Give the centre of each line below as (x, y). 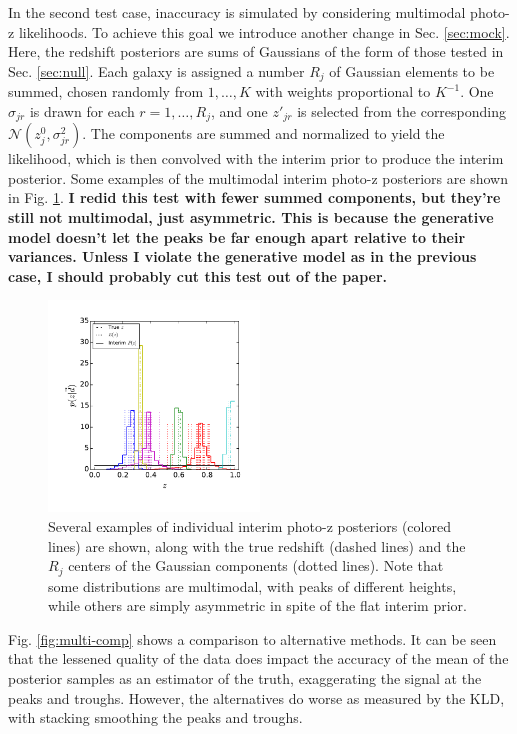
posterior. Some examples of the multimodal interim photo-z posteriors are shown (258, 177)
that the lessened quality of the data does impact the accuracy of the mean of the (258, 658)
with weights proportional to (343, 91)
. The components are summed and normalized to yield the (263, 133)
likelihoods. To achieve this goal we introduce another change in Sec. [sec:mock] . (264, 31)
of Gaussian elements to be (412, 70)
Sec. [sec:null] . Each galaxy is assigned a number (156, 70)
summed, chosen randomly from (106, 91)
